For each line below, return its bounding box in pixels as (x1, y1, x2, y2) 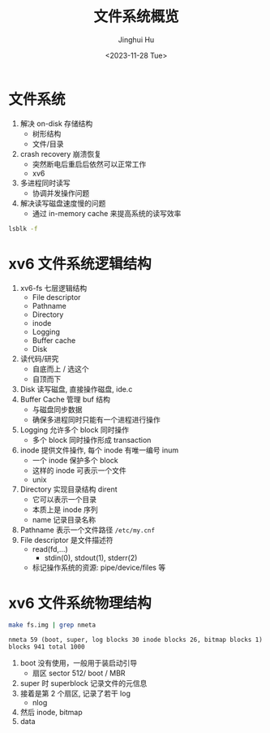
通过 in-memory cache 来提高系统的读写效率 (32, 208, 182, 218)
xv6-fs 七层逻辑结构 (19, 283, 88, 293)
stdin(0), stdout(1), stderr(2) (44, 553, 138, 562)
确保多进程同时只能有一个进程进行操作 (32, 414, 161, 424)
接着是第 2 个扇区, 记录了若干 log (19, 688, 131, 699)
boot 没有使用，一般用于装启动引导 (19, 658, 138, 668)
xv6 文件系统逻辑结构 (8, 254, 152, 273)
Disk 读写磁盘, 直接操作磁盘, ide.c (19, 384, 133, 394)
